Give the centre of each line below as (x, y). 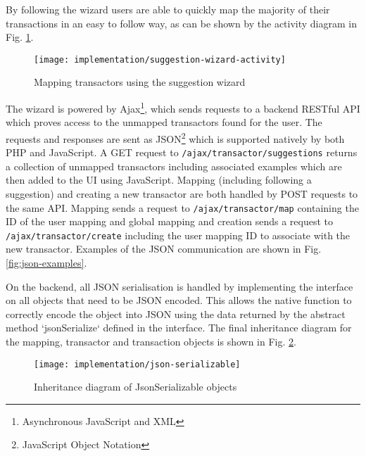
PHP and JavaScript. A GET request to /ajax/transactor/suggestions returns (182, 152)
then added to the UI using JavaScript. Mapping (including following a (159, 180)
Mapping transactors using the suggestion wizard (140, 82)
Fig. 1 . (20, 37)
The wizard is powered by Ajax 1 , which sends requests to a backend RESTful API (183, 107)
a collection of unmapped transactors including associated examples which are (174, 166)
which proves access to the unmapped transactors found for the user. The (164, 122)
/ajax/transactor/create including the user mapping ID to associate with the (178, 235)
